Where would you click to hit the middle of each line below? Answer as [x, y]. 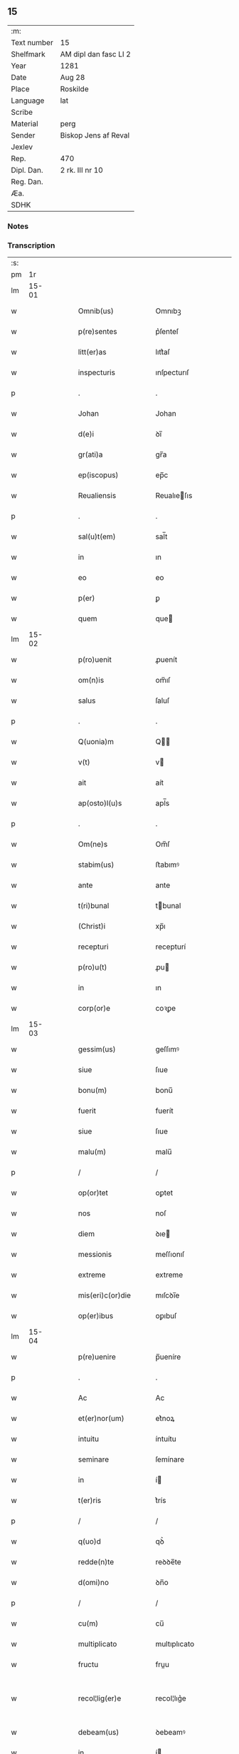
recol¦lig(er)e [100, 1698]
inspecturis [97, 372]
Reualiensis [97, 496]
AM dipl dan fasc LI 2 [96, 54]
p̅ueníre [168, 1357]
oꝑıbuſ [166, 1316]
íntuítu [166, 1439]
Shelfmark [28, 54]
